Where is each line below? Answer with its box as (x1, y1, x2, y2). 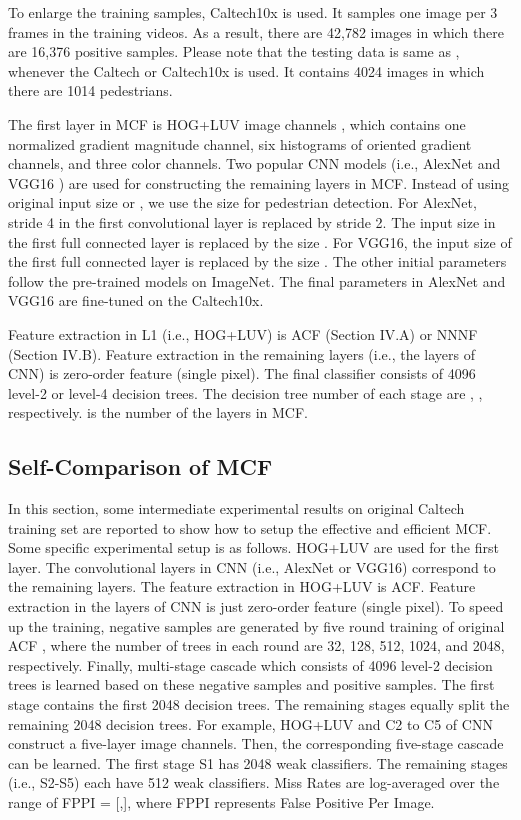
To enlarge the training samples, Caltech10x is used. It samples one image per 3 (8, 2, 498, 22)
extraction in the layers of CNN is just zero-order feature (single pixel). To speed (8, 596, 504, 617)
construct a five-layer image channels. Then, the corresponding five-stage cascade (8, 733, 504, 754)
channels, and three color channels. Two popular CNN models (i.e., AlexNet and (8, 153, 501, 174)
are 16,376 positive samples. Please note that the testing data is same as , (8, 41, 460, 62)
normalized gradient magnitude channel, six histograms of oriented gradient (8, 133, 472, 154)
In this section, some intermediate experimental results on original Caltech (8, 498, 465, 519)
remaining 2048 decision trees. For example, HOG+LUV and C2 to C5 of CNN (8, 713, 493, 734)
